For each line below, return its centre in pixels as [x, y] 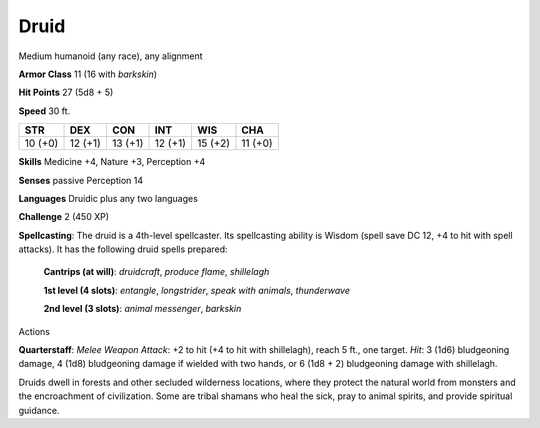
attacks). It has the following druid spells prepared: [123, 249]
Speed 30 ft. [44, 111]
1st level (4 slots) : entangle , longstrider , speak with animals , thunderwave [196, 290]
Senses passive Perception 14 [81, 180]
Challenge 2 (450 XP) [64, 217]
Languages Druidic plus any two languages [108, 198]
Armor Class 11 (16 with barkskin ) [88, 74]
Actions [34, 331]
